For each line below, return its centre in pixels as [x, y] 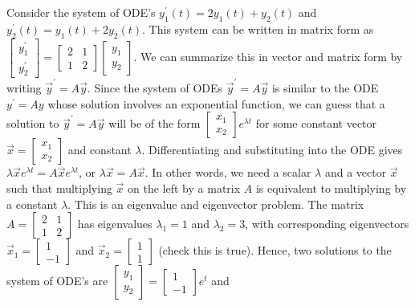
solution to [33, 123]
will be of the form [155, 123]
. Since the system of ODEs [155, 88]
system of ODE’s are [57, 281]
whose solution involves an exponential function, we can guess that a [216, 103]
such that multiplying [59, 188]
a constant [32, 204]
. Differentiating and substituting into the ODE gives [272, 150]
